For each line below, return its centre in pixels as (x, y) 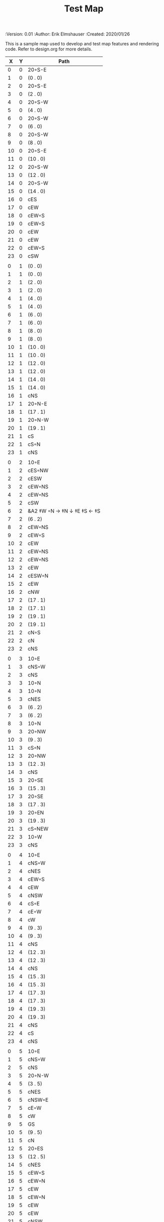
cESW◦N (38, 576)
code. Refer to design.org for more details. (49, 49)
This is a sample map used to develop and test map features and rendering (82, 44)
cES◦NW (38, 471)
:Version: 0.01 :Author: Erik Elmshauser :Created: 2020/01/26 (68, 34)
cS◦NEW (38, 829)
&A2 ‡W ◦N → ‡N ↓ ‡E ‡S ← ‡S (64, 511)
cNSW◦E (38, 1100)
